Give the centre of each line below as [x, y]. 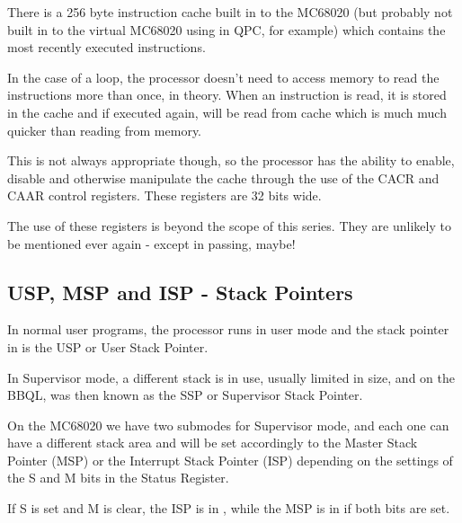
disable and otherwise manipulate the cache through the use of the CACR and [223, 177]
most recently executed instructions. [107, 47]
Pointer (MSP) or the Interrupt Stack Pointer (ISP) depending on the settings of [230, 460]
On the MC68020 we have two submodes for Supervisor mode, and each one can [228, 425]
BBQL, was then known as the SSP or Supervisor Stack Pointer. [185, 395]
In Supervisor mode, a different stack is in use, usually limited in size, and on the [231, 377]
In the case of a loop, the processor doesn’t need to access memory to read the [223, 77]
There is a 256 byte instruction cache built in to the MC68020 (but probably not [230, 12]
